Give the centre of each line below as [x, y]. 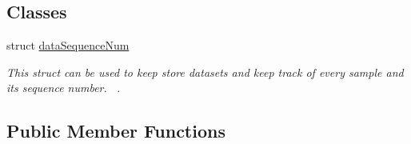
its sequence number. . [64, 88]
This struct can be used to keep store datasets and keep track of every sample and [205, 72]
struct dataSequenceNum [68, 45]
